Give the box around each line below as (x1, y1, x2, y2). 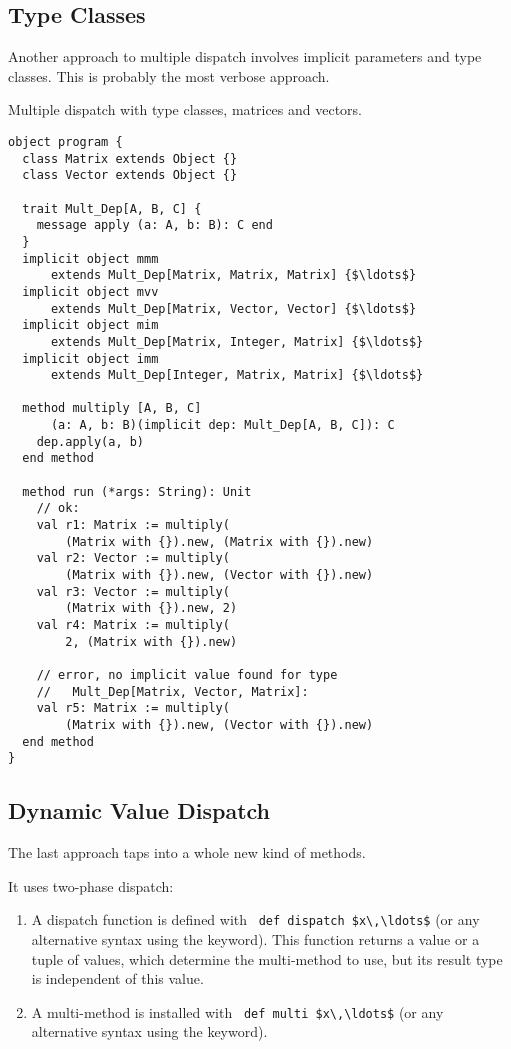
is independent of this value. (31, 968, 204, 989)
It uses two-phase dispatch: (8, 875, 174, 896)
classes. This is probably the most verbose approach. (8, 65, 330, 86)
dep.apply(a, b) (36, 434, 145, 449)
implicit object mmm (22, 251, 159, 266)
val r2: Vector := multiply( (36, 551, 230, 566)
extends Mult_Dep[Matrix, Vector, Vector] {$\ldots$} (50, 301, 417, 316)
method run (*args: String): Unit (22, 484, 252, 499)
